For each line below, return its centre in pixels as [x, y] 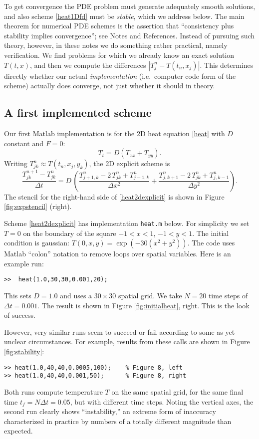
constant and [24, 143]
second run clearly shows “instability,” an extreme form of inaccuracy [110, 411]
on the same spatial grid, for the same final [177, 391]
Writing [16, 163]
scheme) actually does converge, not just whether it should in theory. [110, 86]
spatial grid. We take [150, 296]
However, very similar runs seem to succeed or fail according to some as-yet [120, 331]
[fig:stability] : [24, 351]
